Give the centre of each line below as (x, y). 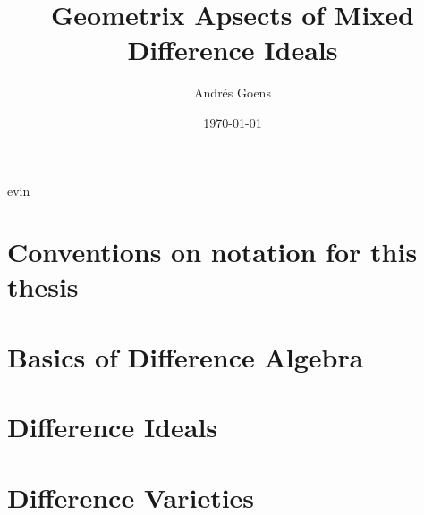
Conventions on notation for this (212, 252)
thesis (43, 287)
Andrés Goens (233, 93)
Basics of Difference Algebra (186, 356)
